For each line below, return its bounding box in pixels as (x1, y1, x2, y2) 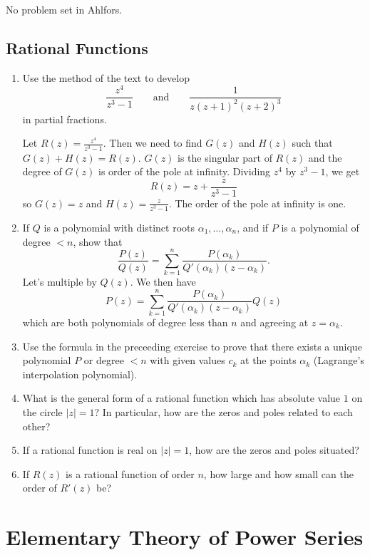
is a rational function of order (66, 466, 195, 481)
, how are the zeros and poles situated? (189, 442, 359, 457)
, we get (325, 164, 360, 179)
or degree (83, 353, 124, 368)
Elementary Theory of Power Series (6, 522, 364, 551)
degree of (22, 164, 62, 179)
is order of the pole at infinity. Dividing (98, 164, 271, 179)
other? (22, 418, 51, 433)
